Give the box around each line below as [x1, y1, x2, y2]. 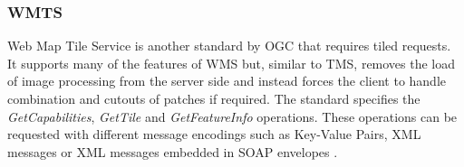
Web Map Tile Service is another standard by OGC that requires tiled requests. [7, 36, 451, 55]
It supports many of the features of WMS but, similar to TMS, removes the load [7, 53, 456, 72]
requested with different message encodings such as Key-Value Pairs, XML [7, 125, 421, 144]
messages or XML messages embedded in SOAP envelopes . [7, 142, 338, 161]
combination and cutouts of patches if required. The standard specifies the [7, 89, 420, 107]
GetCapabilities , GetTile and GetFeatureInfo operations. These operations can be [7, 107, 458, 125]
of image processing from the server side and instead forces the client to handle [7, 71, 447, 90]
